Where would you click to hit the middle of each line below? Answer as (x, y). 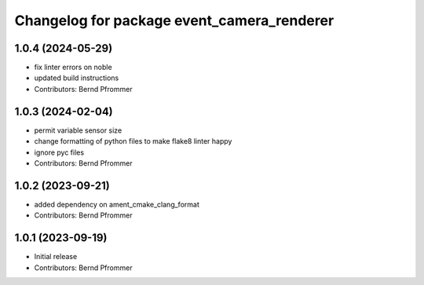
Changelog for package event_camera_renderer (174, 20)
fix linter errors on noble (73, 68)
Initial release (56, 257)
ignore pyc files (59, 152)
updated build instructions (77, 78)
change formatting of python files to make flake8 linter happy (133, 141)
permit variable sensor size (78, 130)
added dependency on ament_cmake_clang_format (117, 204)
